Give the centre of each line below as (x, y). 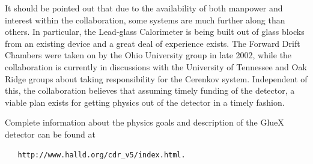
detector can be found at (50, 134)
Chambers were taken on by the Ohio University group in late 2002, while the (148, 55)
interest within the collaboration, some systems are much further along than (145, 20)
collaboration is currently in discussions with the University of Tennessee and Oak (156, 66)
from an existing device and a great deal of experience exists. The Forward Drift (153, 43)
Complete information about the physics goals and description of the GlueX (144, 122)
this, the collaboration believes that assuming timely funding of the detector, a (150, 90)
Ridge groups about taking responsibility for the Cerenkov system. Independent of (156, 78)
